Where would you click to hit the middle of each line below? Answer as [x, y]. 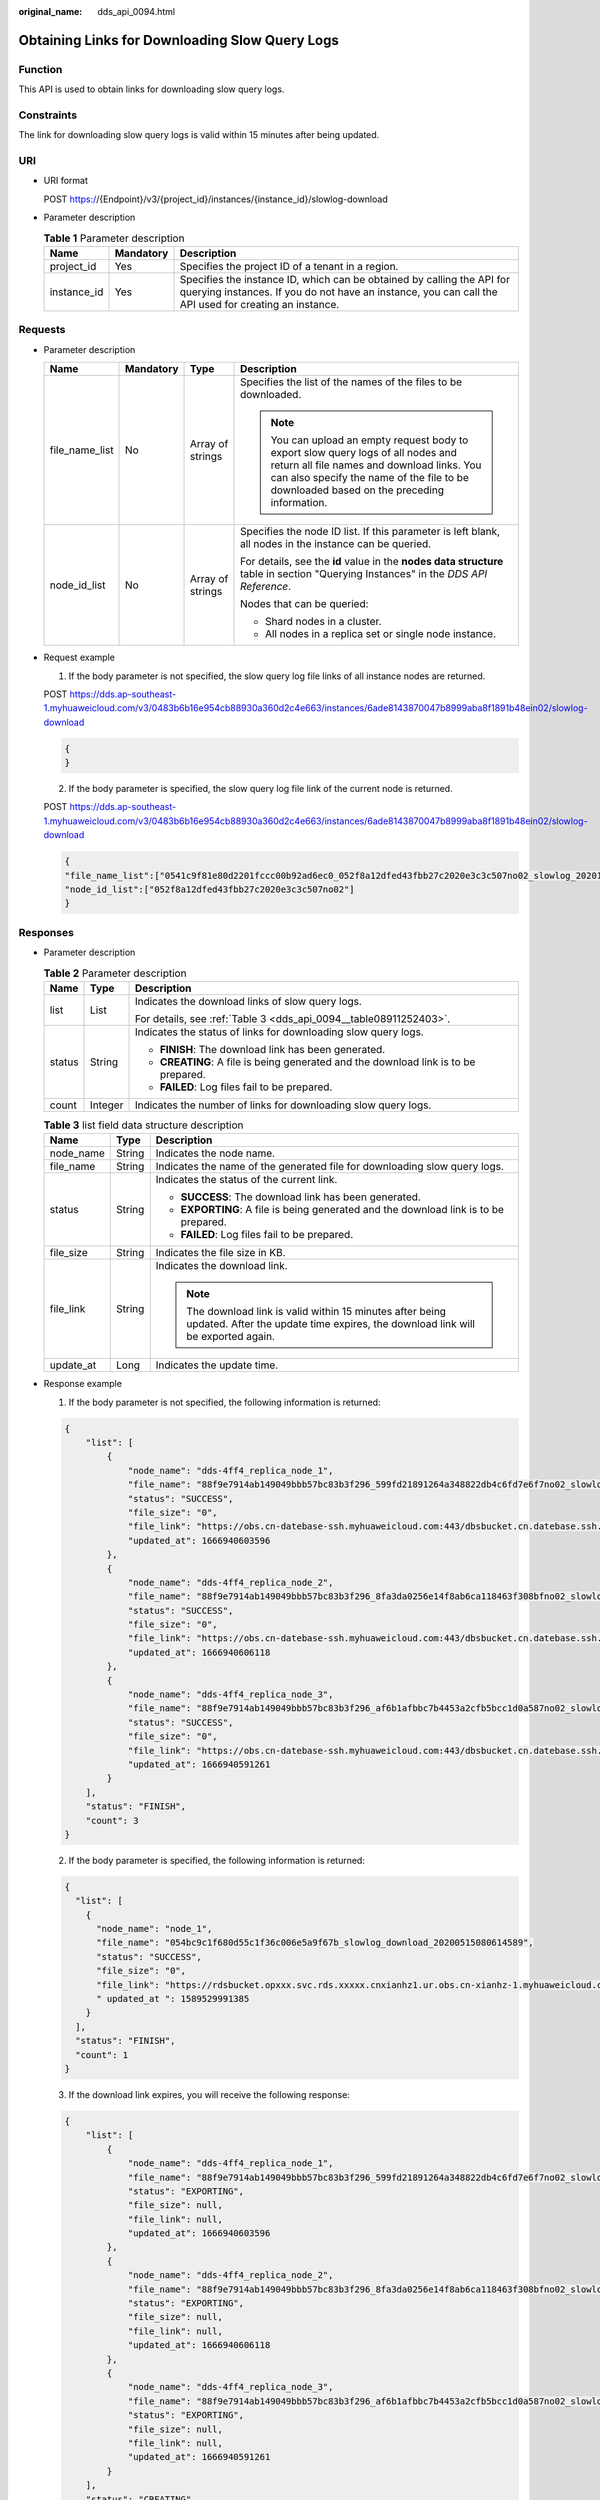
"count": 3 [112, 1820]
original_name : [50, 11]
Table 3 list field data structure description [143, 1125]
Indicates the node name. [215, 1153]
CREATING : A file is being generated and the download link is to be [317, 1062]
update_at [73, 1365]
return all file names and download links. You [376, 465]
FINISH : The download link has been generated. [272, 1049]
